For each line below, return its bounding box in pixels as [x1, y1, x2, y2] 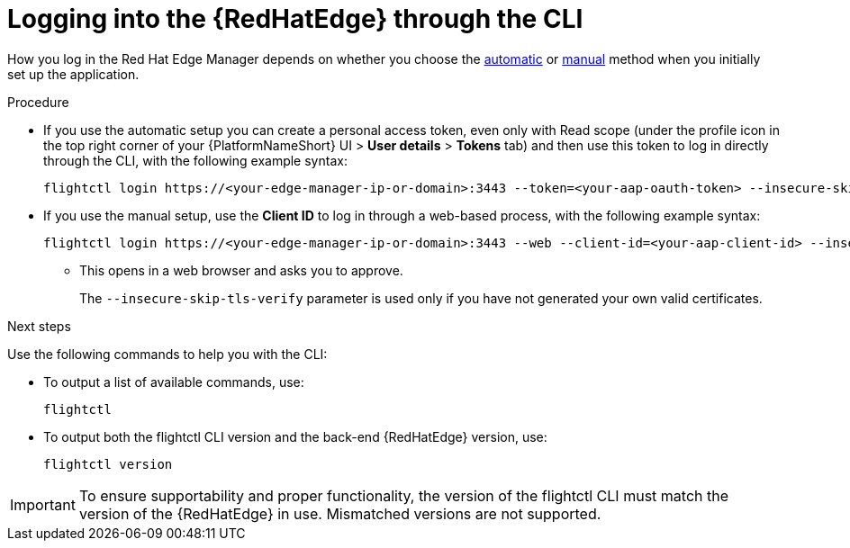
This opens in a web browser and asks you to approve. [79, 262, 403, 278]
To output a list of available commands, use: [43, 373, 304, 390]
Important [10, 495, 76, 514]
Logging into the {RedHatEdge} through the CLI [7, 4, 583, 34]
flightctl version [43, 456, 173, 472]
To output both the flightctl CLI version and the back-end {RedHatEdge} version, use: [43, 428, 547, 445]
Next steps [7, 318, 71, 334]
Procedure [7, 94, 69, 110]
